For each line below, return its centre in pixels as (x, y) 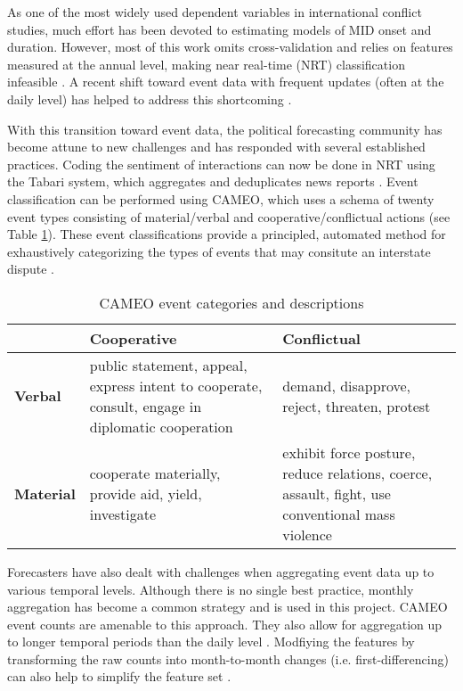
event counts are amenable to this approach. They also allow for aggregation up (225, 624)
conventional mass (339, 514)
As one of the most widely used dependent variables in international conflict (215, 12)
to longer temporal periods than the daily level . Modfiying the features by (211, 642)
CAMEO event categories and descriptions (231, 302)
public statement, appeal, (168, 365)
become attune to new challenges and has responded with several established (216, 147)
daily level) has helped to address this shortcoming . (150, 99)
